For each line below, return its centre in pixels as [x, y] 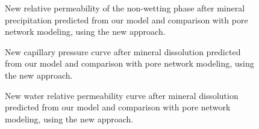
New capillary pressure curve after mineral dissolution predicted [123, 51]
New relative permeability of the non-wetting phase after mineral [125, 8]
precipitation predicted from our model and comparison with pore [126, 19]
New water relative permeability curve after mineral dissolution [122, 95]
